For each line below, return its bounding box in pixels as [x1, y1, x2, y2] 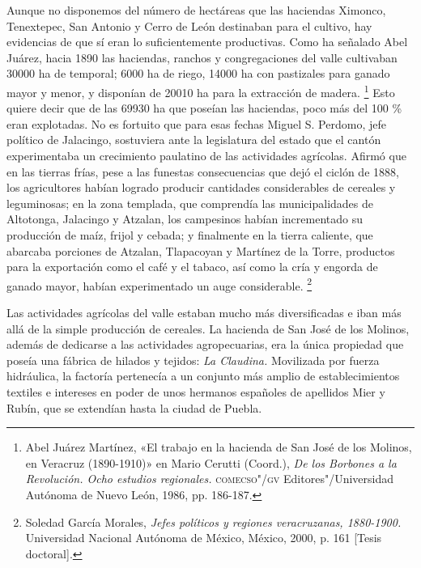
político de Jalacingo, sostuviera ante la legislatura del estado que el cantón [6, 131, 381, 148]
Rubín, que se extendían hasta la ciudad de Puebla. [6, 399, 262, 416]
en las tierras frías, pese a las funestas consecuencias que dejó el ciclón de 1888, [6, 163, 399, 180]
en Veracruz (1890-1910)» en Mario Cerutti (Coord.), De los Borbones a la [25, 454, 397, 471]
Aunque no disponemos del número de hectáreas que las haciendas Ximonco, [6, 2, 386, 18]
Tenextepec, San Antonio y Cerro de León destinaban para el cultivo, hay [6, 17, 372, 34]
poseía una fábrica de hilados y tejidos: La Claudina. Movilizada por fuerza [6, 351, 380, 368]
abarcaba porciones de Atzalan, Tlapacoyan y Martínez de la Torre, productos [6, 242, 395, 259]
